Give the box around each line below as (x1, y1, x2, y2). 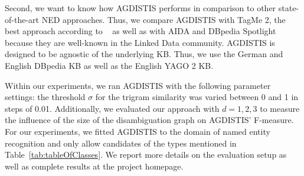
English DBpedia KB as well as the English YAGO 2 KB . (5, 59, 214, 71)
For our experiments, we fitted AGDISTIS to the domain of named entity (5, 125, 270, 137)
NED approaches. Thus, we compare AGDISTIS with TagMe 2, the (41, 13, 286, 25)
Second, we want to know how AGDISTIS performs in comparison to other (5, 2, 276, 14)
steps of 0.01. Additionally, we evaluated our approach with (5, 102, 220, 114)
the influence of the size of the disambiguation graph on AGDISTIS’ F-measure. (5, 114, 294, 126)
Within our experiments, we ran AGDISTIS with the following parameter (5, 79, 271, 91)
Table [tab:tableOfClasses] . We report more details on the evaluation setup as (5, 148, 287, 161)
